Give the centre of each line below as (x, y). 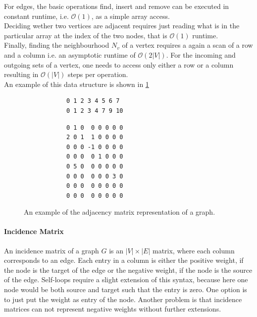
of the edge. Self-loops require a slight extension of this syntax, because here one (126, 279)
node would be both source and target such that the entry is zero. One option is (126, 289)
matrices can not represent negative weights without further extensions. (113, 309)
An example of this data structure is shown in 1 (77, 84)
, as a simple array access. (130, 16)
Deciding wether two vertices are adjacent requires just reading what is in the (122, 26)
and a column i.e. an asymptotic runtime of (70, 54)
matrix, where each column (193, 250)
